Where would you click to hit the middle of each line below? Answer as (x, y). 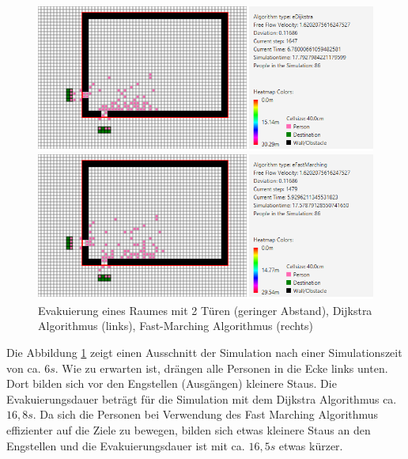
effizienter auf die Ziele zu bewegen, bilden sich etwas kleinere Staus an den (189, 430)
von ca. (24, 368)
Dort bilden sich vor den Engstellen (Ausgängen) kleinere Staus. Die (172, 383)
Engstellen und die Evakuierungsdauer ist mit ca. (126, 445)
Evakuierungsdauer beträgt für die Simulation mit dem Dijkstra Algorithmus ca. (202, 398)
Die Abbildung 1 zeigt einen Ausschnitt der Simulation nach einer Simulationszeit (204, 353)
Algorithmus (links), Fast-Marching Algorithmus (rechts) (176, 326)
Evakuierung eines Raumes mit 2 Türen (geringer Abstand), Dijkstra (205, 310)
